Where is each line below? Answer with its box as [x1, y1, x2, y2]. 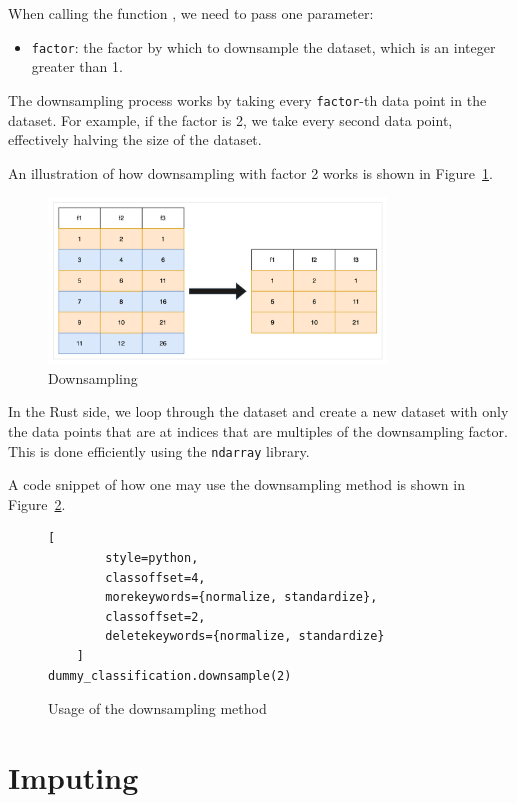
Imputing [8, 756, 139, 797]
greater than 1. [31, 56, 123, 77]
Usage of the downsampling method [48, 698, 267, 719]
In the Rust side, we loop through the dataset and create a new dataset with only [8, 401, 509, 422]
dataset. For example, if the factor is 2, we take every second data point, [8, 109, 453, 130]
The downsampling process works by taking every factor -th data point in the [8, 89, 487, 110]
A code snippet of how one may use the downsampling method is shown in [8, 474, 465, 495]
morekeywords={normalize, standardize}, [105, 590, 378, 605]
